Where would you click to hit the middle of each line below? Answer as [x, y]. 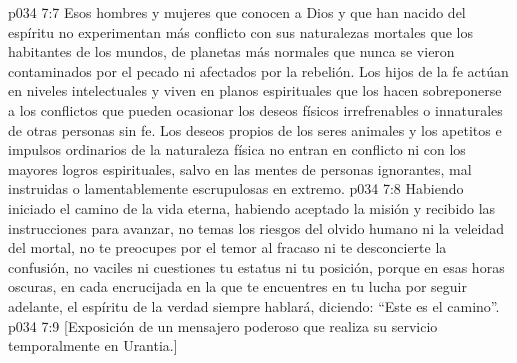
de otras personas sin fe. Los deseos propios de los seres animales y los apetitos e [255, 129]
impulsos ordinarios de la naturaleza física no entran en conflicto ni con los [237, 149]
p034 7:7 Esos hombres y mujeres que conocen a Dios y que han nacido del [237, 12]
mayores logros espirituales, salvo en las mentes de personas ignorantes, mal [240, 168]
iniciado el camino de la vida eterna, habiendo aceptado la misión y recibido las [252, 207]
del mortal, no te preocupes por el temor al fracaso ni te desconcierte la [227, 247]
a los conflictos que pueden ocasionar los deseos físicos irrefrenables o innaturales [255, 109]
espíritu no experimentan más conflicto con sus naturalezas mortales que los [240, 31]
